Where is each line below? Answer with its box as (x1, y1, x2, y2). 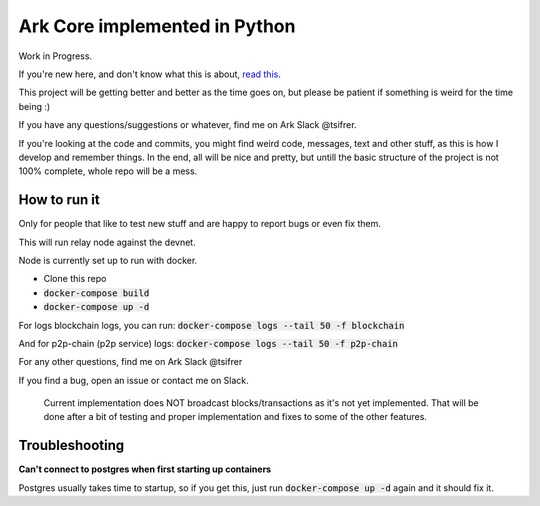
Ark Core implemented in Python (18, 15, 296, 37)
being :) (18, 100, 51, 112)
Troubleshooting (18, 437, 125, 454)
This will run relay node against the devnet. (18, 236, 196, 248)
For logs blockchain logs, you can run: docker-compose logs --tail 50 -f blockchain (18, 319, 405, 331)
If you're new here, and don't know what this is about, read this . (18, 68, 282, 80)
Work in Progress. (18, 50, 93, 62)
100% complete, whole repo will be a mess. (18, 165, 198, 177)
